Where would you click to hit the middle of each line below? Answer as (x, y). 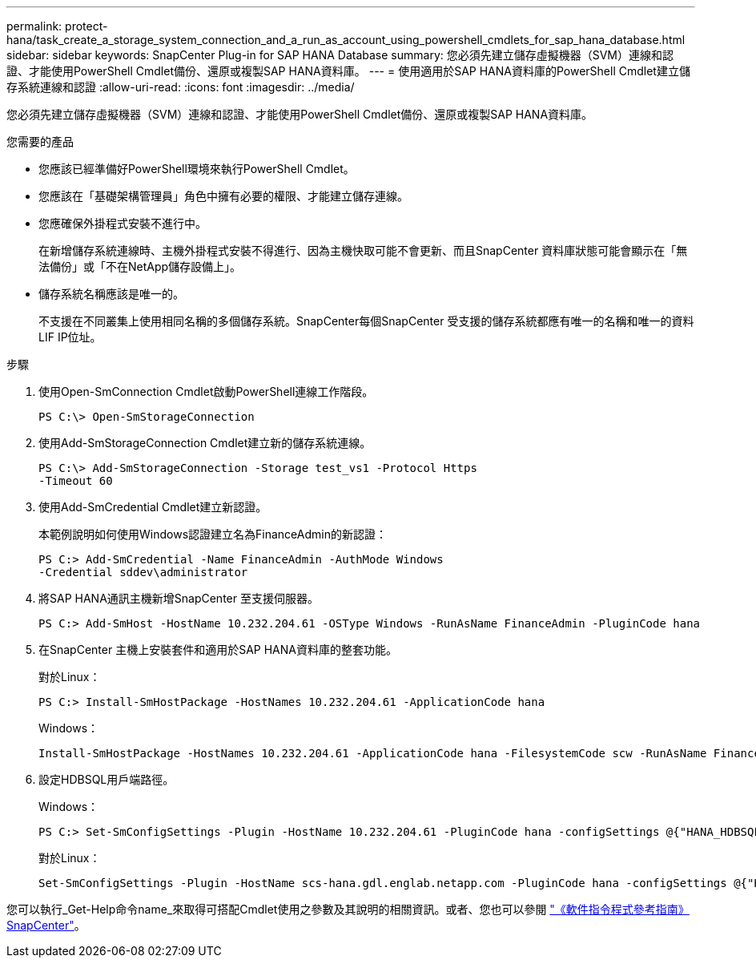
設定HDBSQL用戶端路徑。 (107, 779)
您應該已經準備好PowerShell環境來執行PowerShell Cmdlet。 (197, 169)
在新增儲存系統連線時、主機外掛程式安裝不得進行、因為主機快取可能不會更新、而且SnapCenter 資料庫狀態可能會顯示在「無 (363, 250)
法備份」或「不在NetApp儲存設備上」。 (140, 266)
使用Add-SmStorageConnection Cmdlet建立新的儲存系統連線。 (205, 443)
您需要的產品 (40, 141)
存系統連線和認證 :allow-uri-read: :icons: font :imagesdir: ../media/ (181, 87)
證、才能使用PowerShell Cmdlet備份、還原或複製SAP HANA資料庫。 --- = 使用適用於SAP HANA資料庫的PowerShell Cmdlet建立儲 (348, 71)
